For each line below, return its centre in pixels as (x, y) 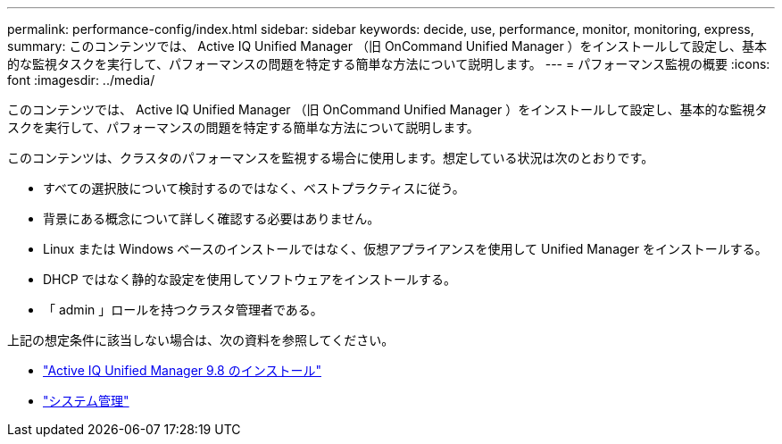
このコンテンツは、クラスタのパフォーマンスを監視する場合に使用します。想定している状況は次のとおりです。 (331, 158)
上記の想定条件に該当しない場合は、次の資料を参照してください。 (201, 340)
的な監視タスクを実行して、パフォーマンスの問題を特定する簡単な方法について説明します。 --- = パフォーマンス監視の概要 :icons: (389, 64)
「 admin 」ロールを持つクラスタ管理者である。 (183, 310)
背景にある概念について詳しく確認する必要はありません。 (212, 218)
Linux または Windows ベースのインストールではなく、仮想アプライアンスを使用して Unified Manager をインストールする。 (405, 249)
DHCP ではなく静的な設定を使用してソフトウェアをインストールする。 (250, 279)
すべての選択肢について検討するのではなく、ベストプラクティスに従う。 (254, 188)
